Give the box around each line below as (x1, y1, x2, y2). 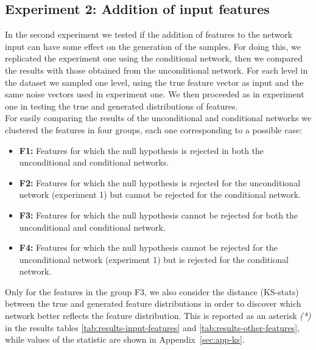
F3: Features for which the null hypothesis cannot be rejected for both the (19, 208, 298, 221)
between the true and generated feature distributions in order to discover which (5, 297, 301, 310)
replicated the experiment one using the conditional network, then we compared (5, 52, 303, 65)
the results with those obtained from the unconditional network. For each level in (5, 63, 308, 76)
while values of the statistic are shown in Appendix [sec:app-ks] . (5, 333, 245, 346)
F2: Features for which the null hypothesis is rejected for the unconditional (19, 176, 301, 189)
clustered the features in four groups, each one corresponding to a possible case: (5, 123, 303, 136)
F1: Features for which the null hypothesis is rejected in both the (19, 144, 264, 156)
